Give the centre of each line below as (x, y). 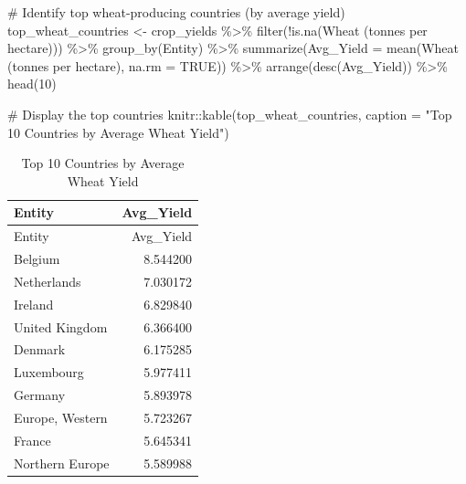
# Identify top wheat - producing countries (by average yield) (176, 12)
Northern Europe (62, 463)
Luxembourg (49, 372)
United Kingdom (61, 326)
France (32, 440)
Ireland (34, 304)
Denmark (40, 349)
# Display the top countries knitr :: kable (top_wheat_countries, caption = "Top (230, 114)
